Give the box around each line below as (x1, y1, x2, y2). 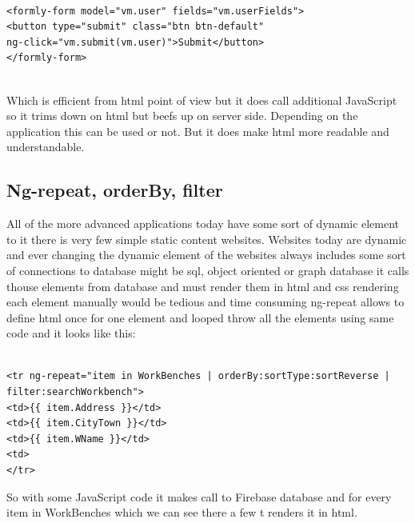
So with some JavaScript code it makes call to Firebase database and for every (6, 488, 392, 505)
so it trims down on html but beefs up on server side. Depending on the (6, 107, 358, 124)
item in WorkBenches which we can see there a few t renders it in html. (6, 504, 357, 521)
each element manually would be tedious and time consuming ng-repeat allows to (6, 293, 405, 310)
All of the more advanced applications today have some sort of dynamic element (6, 215, 400, 232)
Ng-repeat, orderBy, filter (6, 178, 223, 202)
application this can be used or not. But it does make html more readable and (6, 122, 389, 139)
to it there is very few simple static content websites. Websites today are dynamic (6, 230, 407, 247)
